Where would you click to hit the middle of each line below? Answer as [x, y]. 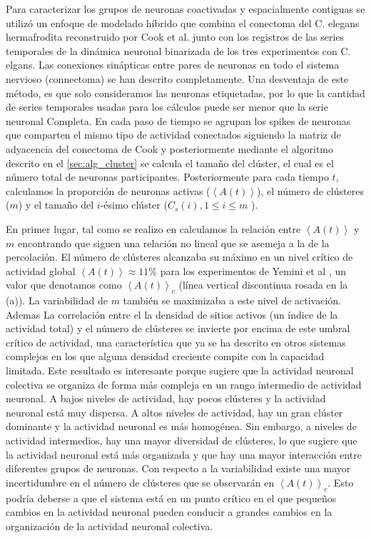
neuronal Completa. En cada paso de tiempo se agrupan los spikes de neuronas [178, 120]
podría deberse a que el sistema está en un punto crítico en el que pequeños [171, 498]
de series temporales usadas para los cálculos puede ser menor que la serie [167, 107]
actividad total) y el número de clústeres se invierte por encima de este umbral [178, 328]
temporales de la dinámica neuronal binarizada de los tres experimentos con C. [178, 50]
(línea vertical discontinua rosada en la [263, 285]
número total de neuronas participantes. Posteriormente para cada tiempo [167, 177]
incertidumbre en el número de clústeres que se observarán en [140, 482]
